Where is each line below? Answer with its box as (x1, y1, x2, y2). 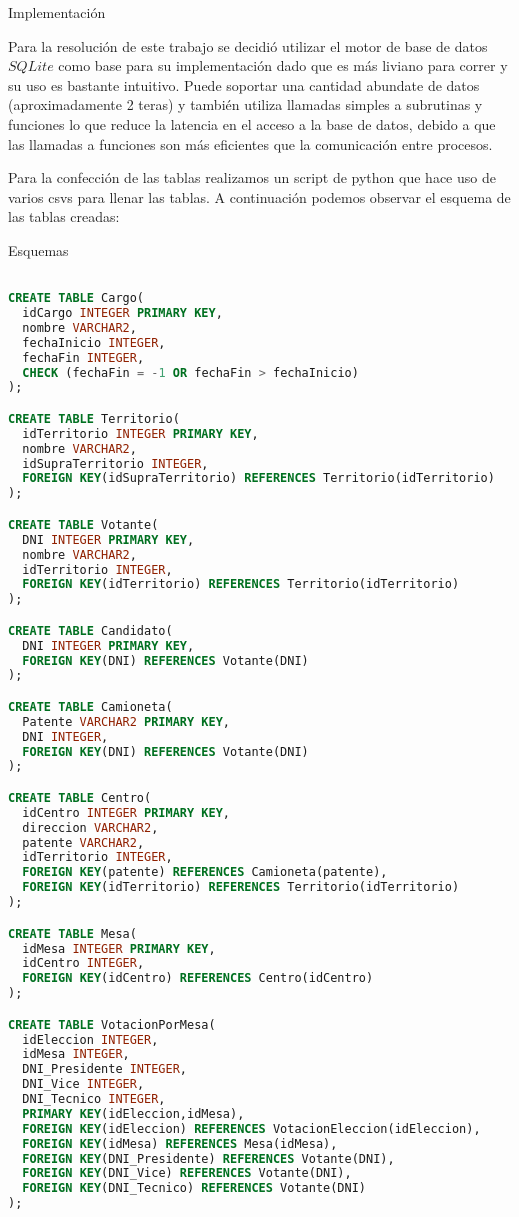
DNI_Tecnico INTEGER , (22, 1092, 166, 1107)
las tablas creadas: (8, 206, 120, 227)
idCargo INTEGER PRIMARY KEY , (22, 306, 223, 321)
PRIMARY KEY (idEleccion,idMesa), (22, 1106, 245, 1121)
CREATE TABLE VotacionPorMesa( (8, 1017, 216, 1032)
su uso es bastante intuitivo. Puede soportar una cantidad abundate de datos (8, 74, 480, 95)
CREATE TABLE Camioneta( (8, 699, 173, 714)
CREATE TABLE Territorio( (8, 411, 180, 426)
